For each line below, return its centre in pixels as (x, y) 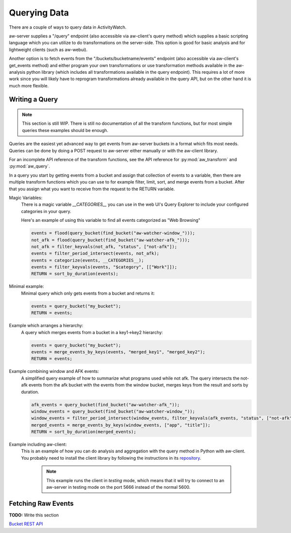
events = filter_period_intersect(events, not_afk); (95, 253)
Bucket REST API (26, 524)
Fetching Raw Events (41, 503)
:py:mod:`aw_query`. (30, 166)
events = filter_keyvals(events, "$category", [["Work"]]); (104, 267)
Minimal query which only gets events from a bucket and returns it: (88, 293)
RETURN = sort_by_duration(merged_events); (84, 432)
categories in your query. (46, 211)
